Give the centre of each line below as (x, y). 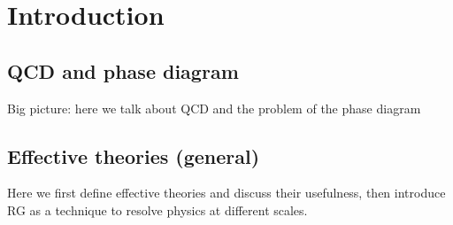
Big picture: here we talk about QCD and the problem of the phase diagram (214, 108)
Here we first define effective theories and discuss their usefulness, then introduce (226, 193)
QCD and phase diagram (123, 70)
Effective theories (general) (134, 155)
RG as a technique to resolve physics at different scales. (157, 209)
